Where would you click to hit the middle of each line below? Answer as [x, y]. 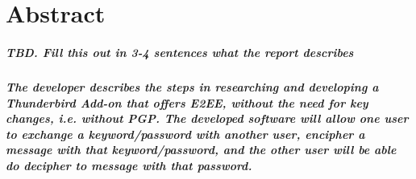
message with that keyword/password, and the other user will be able [201, 150]
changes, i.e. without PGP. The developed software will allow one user [207, 118]
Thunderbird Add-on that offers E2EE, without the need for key [187, 102]
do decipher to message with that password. [129, 165]
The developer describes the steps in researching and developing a [192, 86]
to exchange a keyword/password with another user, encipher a [185, 134]
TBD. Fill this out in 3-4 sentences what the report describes [180, 52]
